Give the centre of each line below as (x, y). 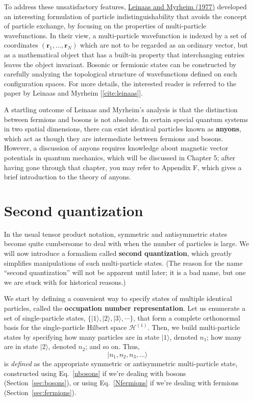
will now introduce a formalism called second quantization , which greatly (118, 253)
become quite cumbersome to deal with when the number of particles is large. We (126, 243)
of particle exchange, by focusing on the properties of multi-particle (105, 26)
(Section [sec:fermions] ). (40, 392)
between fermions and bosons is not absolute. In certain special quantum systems (126, 119)
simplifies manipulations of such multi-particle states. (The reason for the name (123, 263)
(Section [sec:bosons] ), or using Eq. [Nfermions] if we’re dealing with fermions (121, 383)
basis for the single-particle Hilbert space (65, 327)
